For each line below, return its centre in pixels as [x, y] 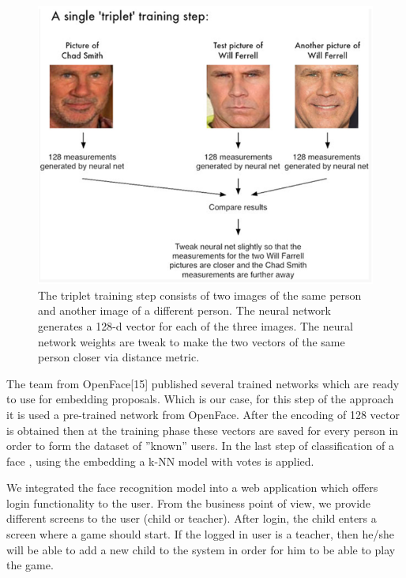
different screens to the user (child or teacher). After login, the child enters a [192, 518]
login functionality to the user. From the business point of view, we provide [189, 502]
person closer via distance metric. [119, 357]
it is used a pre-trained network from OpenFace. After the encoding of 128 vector [203, 414]
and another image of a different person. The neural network [184, 310]
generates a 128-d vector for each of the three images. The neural [195, 325]
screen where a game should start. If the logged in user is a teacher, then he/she [200, 534]
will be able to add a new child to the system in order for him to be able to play [201, 549]
